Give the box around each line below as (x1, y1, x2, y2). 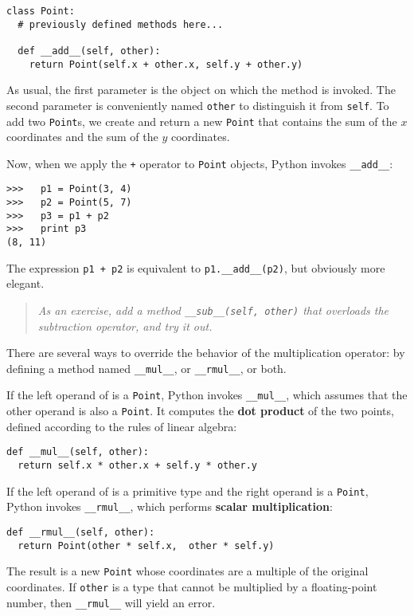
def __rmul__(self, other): (6, 527, 155, 538)
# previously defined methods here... (18, 18, 224, 30)
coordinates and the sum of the (6, 128, 158, 145)
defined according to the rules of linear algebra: (6, 418, 237, 434)
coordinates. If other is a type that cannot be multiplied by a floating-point (6, 578, 377, 594)
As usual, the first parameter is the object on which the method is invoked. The (6, 81, 396, 98)
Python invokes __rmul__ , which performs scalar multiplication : (6, 498, 333, 515)
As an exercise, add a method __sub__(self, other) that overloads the (37, 301, 389, 318)
